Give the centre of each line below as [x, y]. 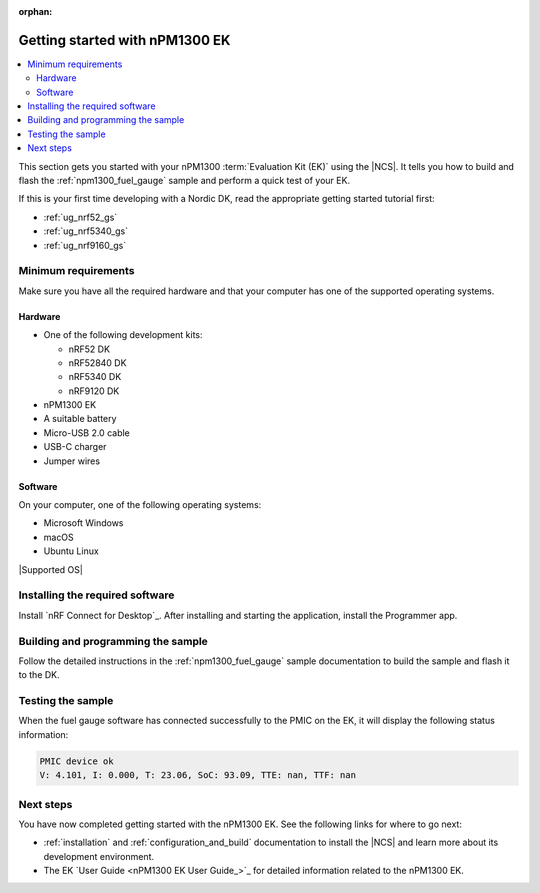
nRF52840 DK [97, 362]
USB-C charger [75, 447]
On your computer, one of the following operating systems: [140, 505]
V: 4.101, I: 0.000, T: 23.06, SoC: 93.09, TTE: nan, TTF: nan [198, 775]
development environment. [99, 856]
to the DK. [39, 675]
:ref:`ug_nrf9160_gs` [85, 245]
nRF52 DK [89, 349]
